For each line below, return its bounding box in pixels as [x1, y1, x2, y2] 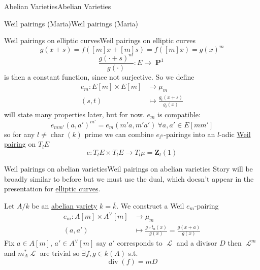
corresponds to [117, 238, 162, 248]
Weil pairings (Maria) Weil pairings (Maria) [4, 18, 139, 28]
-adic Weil [219, 128, 251, 139]
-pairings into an [164, 128, 215, 139]
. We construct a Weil [116, 200, 184, 211]
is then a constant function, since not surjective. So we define [4, 71, 194, 82]
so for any [4, 128, 35, 139]
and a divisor [176, 238, 217, 248]
